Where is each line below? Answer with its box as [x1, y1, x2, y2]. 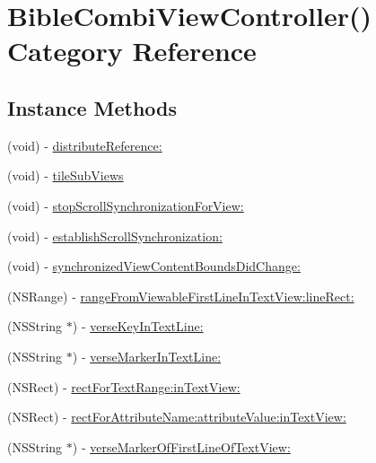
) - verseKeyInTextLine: [72, 317, 204, 336]
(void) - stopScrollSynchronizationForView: [7, 196, 244, 214]
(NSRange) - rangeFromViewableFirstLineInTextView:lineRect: [7, 286, 354, 305]
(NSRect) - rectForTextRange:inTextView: [7, 377, 240, 396]
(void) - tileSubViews [7, 166, 124, 185]
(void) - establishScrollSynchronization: [7, 226, 223, 245]
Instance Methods [7, 93, 177, 121]
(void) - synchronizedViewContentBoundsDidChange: [7, 257, 301, 275]
